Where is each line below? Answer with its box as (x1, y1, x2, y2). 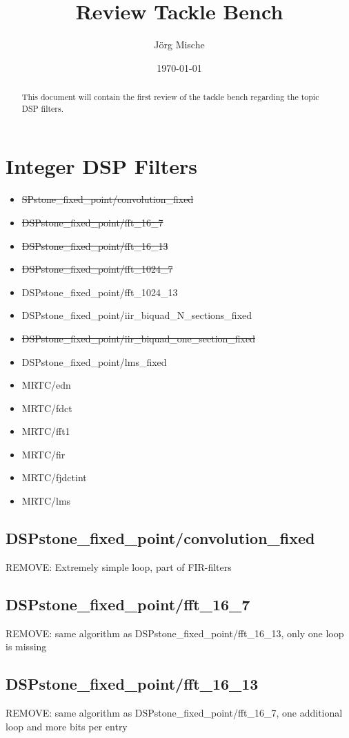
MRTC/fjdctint (21, 470, 87, 485)
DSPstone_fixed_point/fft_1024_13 (21, 284, 178, 299)
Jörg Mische (154, 37, 205, 52)
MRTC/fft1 (21, 424, 70, 438)
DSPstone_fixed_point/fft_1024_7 (21, 262, 173, 276)
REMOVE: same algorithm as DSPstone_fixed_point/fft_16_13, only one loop (6, 625, 344, 640)
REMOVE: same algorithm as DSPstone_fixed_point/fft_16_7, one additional (6, 706, 343, 720)
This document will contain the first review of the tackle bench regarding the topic (21, 91, 319, 103)
